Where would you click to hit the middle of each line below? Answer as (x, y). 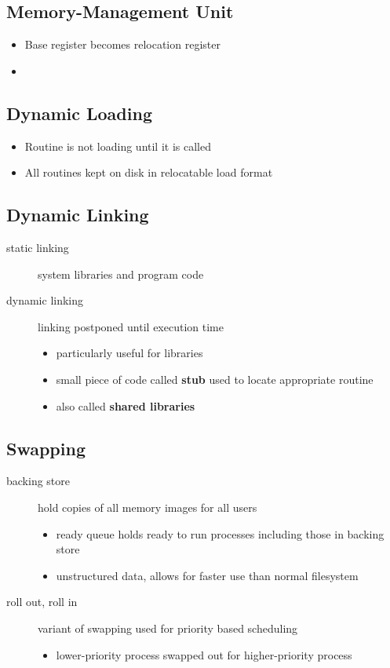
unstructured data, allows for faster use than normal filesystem (207, 575)
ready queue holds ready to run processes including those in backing (220, 533)
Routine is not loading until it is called (118, 146)
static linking (38, 247)
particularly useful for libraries (129, 353)
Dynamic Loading (79, 113)
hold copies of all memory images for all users (148, 507)
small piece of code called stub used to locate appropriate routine (215, 379)
